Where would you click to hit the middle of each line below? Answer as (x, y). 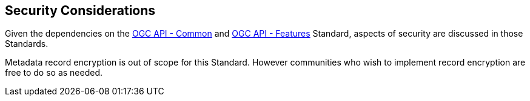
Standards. (27, 44)
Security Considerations (80, 11)
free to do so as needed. (54, 73)
